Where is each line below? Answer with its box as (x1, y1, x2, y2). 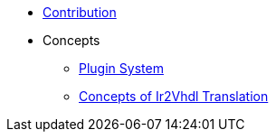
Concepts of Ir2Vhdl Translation (79, 88, 269, 104)
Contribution (43, 5, 117, 20)
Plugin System (79, 60, 164, 76)
